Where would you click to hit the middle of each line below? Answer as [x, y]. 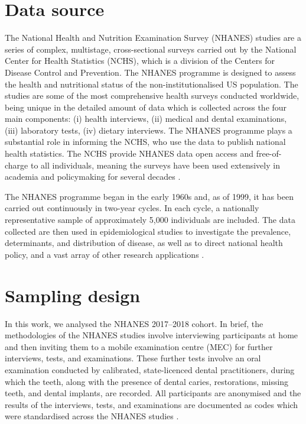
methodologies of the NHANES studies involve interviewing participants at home [152, 335]
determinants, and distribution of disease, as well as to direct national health [144, 243]
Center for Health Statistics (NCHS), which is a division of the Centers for [140, 61]
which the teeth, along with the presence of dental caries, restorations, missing [147, 381]
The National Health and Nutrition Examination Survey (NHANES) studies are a [153, 38]
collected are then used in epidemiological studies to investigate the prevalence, [148, 231]
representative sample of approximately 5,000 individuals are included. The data [150, 220]
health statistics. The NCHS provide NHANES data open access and [129, 153]
